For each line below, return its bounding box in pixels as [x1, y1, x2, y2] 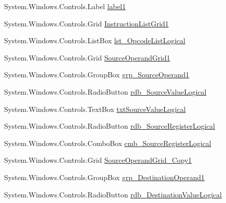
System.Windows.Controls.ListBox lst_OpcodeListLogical [4, 35, 186, 46]
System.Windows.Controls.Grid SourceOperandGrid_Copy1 [4, 155, 192, 165]
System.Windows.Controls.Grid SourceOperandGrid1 [4, 52, 170, 63]
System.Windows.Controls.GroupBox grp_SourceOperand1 [4, 69, 189, 80]
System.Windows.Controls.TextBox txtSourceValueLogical [4, 103, 186, 114]
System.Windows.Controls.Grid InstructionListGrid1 [4, 18, 169, 28]
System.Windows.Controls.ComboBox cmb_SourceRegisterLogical [4, 137, 211, 148]
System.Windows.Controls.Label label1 [4, 1, 126, 11]
